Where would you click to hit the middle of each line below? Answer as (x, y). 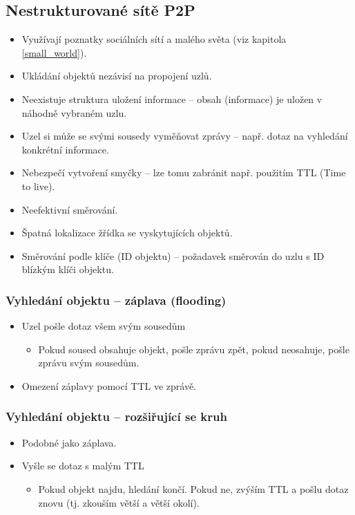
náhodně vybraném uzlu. (74, 112)
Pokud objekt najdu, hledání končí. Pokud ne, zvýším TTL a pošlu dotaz (193, 488)
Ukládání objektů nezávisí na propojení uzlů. (117, 76)
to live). (38, 186)
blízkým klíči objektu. (68, 269)
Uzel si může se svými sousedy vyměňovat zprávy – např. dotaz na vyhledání (185, 136)
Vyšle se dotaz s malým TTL (83, 466)
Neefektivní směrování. (70, 209)
